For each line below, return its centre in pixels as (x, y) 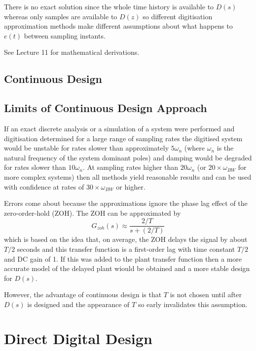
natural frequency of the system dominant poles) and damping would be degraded (128, 157)
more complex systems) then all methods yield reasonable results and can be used (128, 176)
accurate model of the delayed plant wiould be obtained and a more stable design (127, 268)
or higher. (131, 186)
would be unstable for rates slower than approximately (87, 148)
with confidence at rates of (44, 186)
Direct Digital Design (78, 338)
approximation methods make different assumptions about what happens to (118, 26)
